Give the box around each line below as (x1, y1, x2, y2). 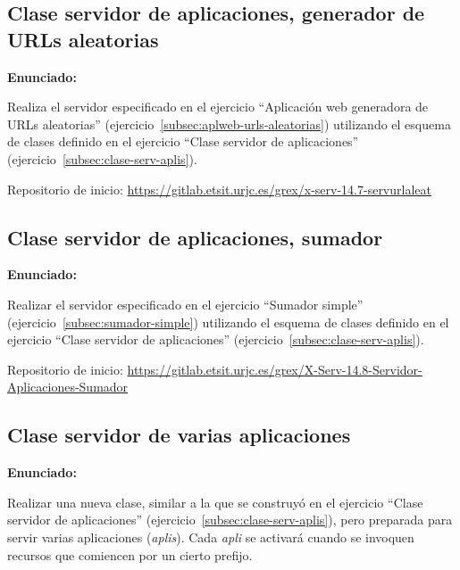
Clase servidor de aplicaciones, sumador (7, 223, 383, 251)
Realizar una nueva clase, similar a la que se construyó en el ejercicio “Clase (7, 492, 423, 511)
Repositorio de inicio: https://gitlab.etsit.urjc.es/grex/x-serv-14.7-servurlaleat (7, 179, 431, 198)
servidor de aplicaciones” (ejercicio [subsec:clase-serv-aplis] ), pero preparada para (7, 510, 453, 529)
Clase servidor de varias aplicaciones (7, 421, 351, 449)
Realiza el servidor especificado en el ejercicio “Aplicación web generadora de (7, 97, 429, 116)
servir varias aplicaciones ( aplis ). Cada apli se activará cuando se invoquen (7, 527, 414, 546)
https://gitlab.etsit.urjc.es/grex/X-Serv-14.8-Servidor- (127, 359, 422, 378)
